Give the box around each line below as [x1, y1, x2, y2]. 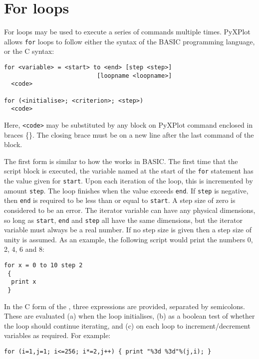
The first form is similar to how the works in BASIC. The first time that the [4, 156, 238, 166]
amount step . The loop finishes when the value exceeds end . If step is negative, [4, 185, 249, 195]
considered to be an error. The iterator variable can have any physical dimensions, [4, 204, 256, 215]
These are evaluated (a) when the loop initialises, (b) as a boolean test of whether [4, 311, 255, 321]
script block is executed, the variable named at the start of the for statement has [4, 166, 254, 176]
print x [11, 278, 36, 286]
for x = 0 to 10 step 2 [4, 262, 83, 269]
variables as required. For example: [4, 330, 111, 341]
